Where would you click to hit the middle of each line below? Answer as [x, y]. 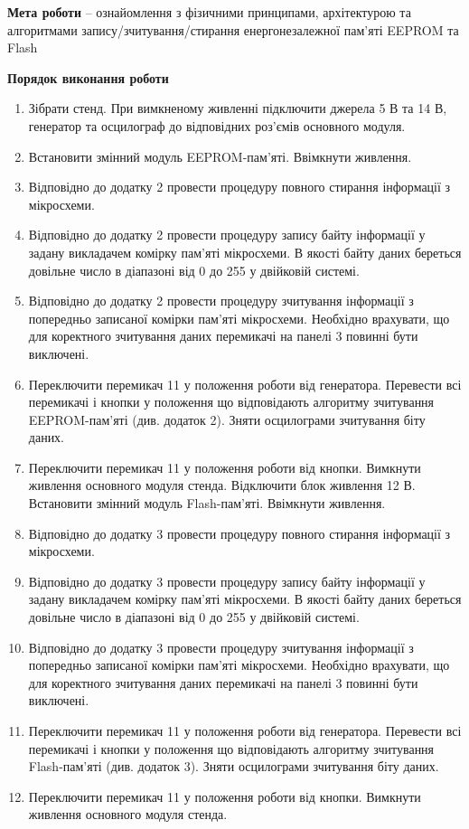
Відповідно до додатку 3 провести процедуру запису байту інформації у [227, 581]
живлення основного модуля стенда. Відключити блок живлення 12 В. [222, 485]
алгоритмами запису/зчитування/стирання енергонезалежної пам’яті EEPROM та [233, 29]
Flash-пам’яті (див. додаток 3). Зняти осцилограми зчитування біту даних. [234, 766]
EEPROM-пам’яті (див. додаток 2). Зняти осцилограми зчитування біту [227, 419]
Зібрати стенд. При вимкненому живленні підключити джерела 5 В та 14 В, [238, 108]
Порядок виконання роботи [88, 77]
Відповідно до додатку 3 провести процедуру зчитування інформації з [221, 647]
